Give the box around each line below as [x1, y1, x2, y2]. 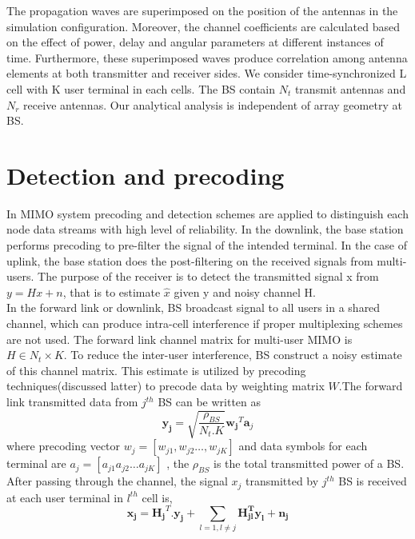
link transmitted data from [6, 393, 138, 409]
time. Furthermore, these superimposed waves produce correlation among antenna [6, 49, 408, 66]
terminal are [6, 455, 66, 472]
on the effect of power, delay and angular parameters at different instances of [6, 34, 384, 50]
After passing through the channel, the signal [6, 473, 228, 489]
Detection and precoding [6, 158, 285, 191]
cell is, [142, 489, 173, 505]
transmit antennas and [294, 80, 406, 97]
